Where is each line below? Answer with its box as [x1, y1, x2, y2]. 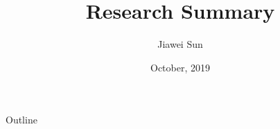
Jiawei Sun [157, 37, 203, 51]
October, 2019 [150, 60, 210, 74]
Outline [6, 112, 37, 127]
